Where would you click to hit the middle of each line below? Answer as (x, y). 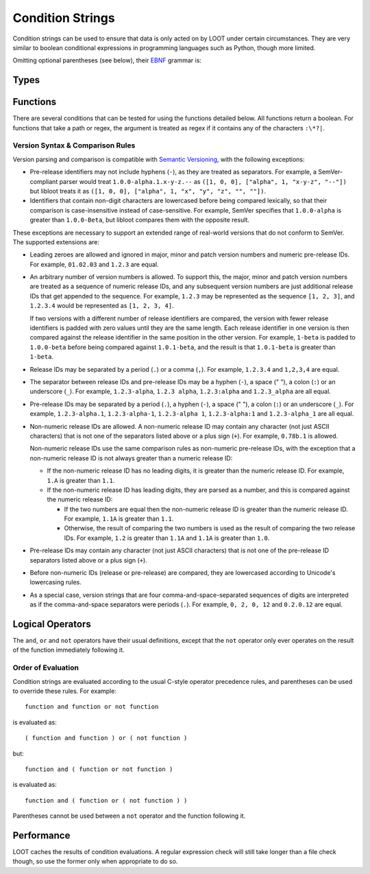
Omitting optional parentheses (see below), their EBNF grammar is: (107, 60)
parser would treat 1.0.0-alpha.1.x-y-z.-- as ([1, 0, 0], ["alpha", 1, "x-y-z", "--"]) (203, 181)
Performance (41, 835)
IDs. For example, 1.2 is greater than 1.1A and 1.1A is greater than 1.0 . (167, 538)
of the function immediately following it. (69, 650)
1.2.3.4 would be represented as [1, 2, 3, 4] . (102, 306)
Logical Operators (52, 624)
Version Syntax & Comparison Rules (74, 145)
